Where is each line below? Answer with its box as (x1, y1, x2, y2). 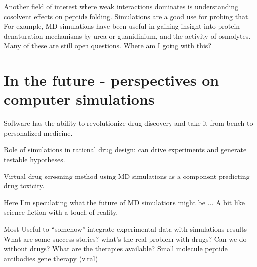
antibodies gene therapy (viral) (4, 253, 98, 263)
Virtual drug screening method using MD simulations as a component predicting (4, 171, 250, 181)
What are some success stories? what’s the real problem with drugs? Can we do (4, 233, 247, 244)
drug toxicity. (4, 180, 45, 191)
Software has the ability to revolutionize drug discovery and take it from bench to (4, 118, 253, 128)
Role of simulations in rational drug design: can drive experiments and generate (4, 144, 247, 155)
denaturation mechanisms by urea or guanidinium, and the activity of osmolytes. (4, 30, 251, 41)
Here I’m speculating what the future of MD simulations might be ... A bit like (4, 197, 245, 207)
